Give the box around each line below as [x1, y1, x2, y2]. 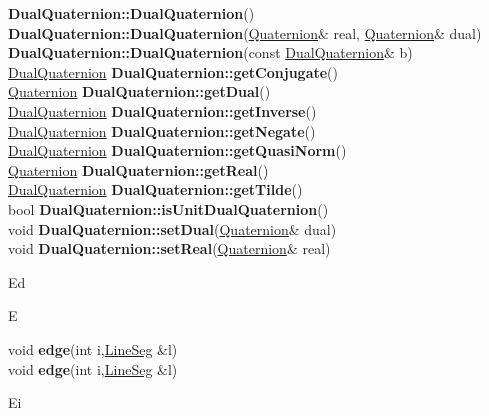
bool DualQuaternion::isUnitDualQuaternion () [8, 198, 329, 219]
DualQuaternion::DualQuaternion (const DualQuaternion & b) [8, 42, 413, 63]
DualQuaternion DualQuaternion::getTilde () [8, 179, 303, 200]
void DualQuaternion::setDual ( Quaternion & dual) [8, 218, 337, 239]
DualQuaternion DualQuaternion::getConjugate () [8, 61, 339, 82]
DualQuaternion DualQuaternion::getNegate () [8, 120, 316, 141]
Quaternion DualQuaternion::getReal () [8, 159, 269, 180]
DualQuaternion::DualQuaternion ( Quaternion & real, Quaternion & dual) [8, 22, 482, 43]
